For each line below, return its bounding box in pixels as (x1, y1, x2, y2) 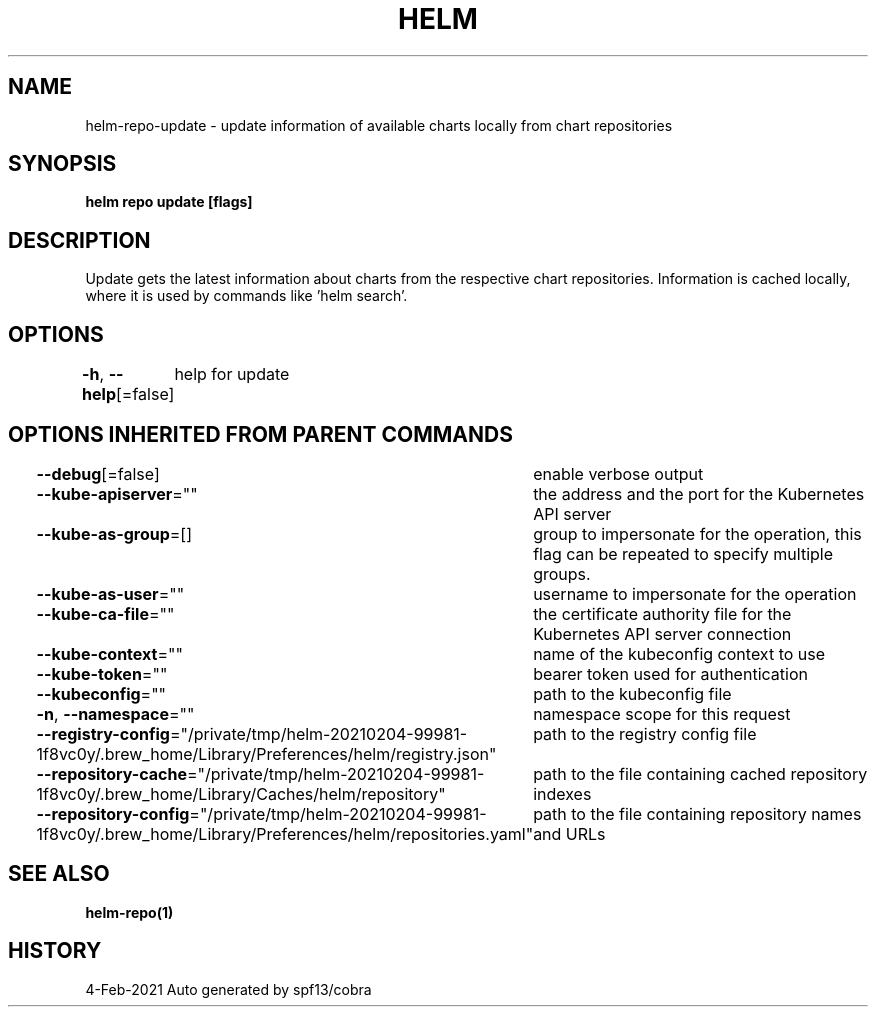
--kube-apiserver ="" (36, 483, 198, 504)
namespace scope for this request (533, 703, 791, 724)
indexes (533, 783, 592, 804)
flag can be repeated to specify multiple (533, 543, 833, 564)
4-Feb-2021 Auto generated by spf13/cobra (85, 980, 372, 998)
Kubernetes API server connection (533, 623, 792, 644)
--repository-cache (36, 763, 187, 784)
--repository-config (36, 803, 190, 824)
